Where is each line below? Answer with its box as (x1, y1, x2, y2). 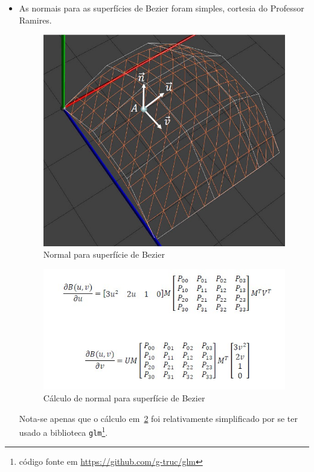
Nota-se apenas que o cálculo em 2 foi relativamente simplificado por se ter (19, 412, 298, 424)
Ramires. (19, 13, 52, 26)
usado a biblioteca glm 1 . (19, 424, 108, 438)
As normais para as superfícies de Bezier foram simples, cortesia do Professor (19, 2, 304, 14)
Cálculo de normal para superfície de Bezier (43, 391, 205, 404)
